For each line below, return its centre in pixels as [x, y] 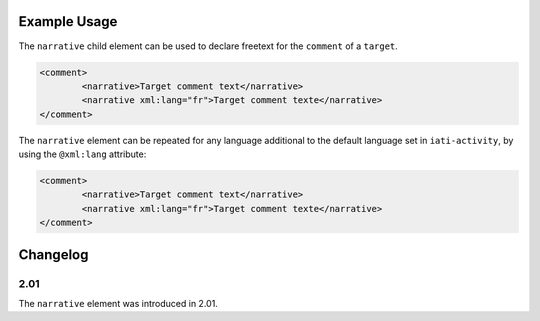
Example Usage [68, 21]
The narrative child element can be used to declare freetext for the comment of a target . [208, 46]
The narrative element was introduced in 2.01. [118, 303]
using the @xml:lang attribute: [82, 154]
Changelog [53, 254]
